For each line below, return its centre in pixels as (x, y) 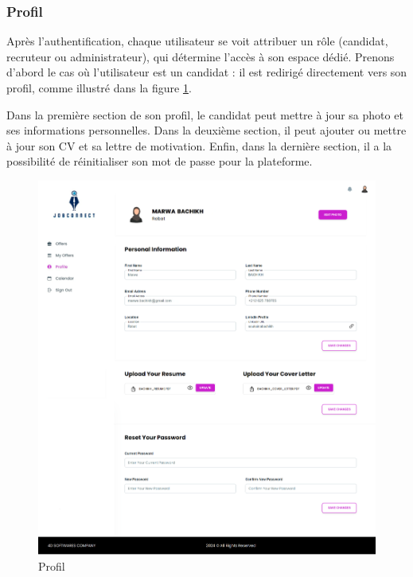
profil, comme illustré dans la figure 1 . (99, 88)
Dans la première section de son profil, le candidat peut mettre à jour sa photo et (205, 114)
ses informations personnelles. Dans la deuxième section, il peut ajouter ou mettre (206, 130)
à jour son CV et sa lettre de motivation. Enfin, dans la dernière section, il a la (199, 145)
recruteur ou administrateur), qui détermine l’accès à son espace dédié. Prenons (201, 56)
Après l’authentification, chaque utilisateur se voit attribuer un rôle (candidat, (197, 41)
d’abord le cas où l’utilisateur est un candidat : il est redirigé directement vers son (207, 72)
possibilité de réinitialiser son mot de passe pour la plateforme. (160, 161)
